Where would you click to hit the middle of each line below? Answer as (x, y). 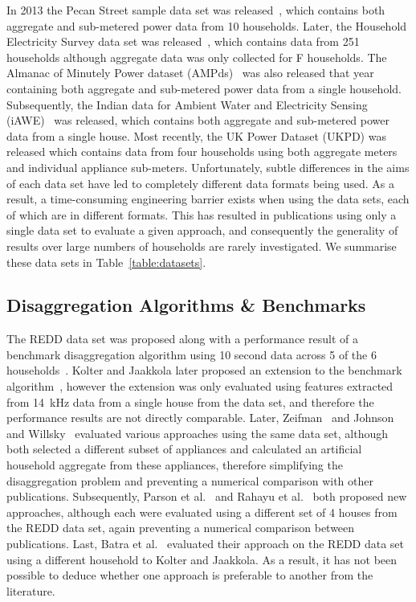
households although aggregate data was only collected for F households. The (197, 57)
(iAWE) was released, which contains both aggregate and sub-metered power (198, 120)
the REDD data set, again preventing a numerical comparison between (181, 528)
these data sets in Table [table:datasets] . (106, 262)
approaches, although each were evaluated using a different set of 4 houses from (202, 512)
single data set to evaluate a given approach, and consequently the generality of (202, 230)
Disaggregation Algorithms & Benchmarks (186, 305)
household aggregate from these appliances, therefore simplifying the (175, 465)
